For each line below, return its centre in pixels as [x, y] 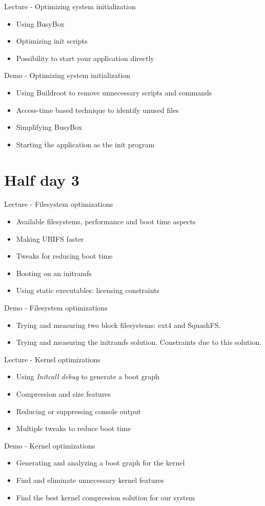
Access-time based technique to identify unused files [97, 110]
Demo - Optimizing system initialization [67, 75]
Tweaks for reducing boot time [64, 256]
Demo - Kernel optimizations [50, 445]
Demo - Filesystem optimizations [56, 308]
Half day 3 [42, 179]
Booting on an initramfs [54, 273]
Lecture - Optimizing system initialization [70, 6]
